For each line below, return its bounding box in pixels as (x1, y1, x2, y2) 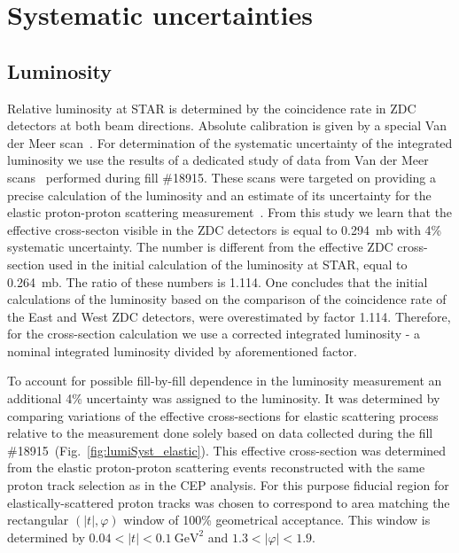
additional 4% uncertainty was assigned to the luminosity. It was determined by (7, 389, 440, 408)
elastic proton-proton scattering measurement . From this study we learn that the (7, 203, 453, 222)
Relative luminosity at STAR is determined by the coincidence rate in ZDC (7, 98, 416, 117)
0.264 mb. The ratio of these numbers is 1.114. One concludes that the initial (7, 272, 428, 291)
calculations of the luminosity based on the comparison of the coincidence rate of (7, 290, 447, 308)
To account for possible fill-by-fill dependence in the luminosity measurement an (7, 371, 442, 390)
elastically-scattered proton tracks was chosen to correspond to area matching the (7, 493, 450, 511)
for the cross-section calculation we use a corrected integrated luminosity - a (7, 324, 421, 343)
